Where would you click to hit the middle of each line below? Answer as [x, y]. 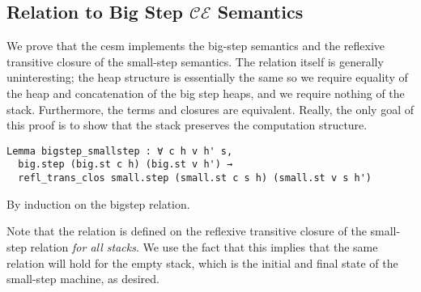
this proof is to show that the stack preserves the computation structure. [187, 125]
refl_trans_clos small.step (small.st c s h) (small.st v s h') [195, 178]
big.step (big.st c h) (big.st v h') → [125, 165]
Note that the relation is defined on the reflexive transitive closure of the [187, 231]
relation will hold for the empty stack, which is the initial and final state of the [202, 262]
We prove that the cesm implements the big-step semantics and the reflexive [196, 46]
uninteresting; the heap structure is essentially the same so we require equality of [207, 77]
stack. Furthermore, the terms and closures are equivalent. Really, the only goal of [210, 109]
